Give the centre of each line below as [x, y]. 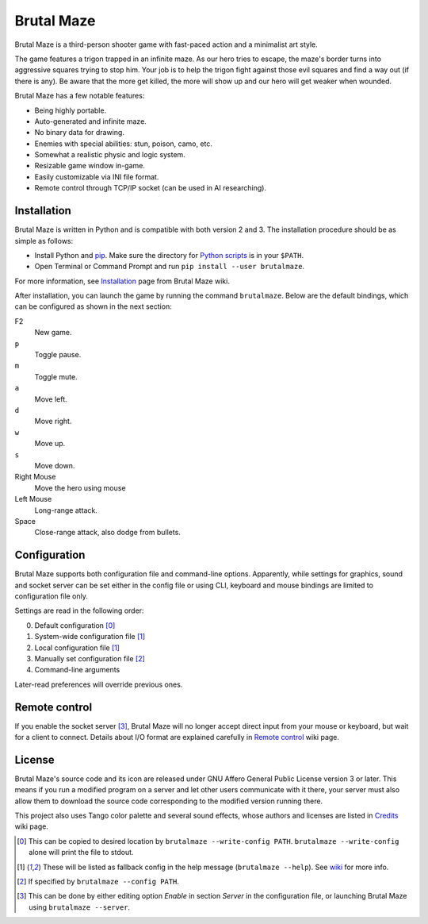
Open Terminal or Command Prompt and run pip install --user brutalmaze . [170, 267]
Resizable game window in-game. [90, 166]
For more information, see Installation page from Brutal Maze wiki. [122, 281]
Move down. [55, 465]
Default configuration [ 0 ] [75, 625]
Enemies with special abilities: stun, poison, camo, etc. [124, 144]
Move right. [53, 422]
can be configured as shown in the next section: [93, 306]
